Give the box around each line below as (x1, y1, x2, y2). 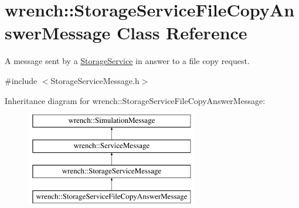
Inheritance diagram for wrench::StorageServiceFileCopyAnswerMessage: (5, 94, 266, 106)
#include (5, 74, 38, 86)
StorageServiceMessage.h (50, 74, 140, 86)
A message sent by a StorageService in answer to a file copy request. (5, 55, 250, 67)
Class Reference (117, 21, 247, 45)
